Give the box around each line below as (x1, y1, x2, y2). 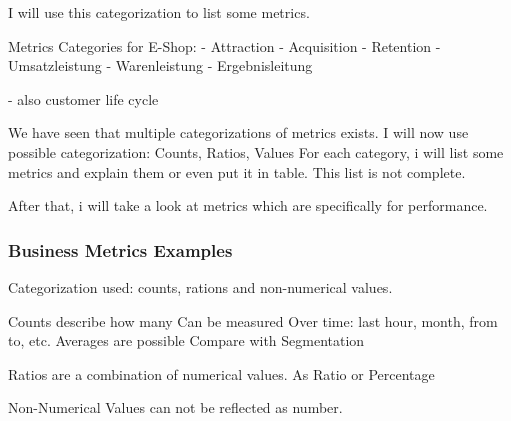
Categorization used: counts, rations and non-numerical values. (8, 276, 393, 297)
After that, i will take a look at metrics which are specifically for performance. (8, 195, 488, 216)
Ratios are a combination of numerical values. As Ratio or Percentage (8, 363, 435, 384)
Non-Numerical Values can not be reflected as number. (8, 397, 343, 418)
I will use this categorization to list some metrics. (8, 2, 310, 22)
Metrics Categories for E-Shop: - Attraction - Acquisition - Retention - (8, 35, 441, 56)
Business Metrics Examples (8, 237, 233, 262)
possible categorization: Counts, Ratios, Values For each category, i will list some (8, 141, 504, 162)
